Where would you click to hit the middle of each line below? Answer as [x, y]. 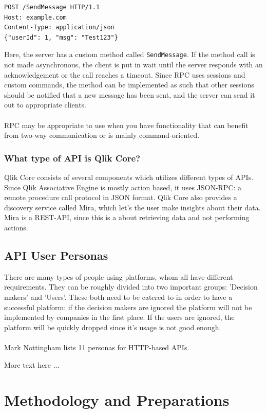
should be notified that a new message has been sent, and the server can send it [130, 94]
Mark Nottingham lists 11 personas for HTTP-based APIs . [97, 347]
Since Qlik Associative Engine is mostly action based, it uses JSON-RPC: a [123, 187]
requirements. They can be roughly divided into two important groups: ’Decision [131, 287]
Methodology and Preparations [117, 400]
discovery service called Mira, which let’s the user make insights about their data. [132, 207]
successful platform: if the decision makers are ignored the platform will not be [128, 307]
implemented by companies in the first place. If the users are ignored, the [119, 317]
